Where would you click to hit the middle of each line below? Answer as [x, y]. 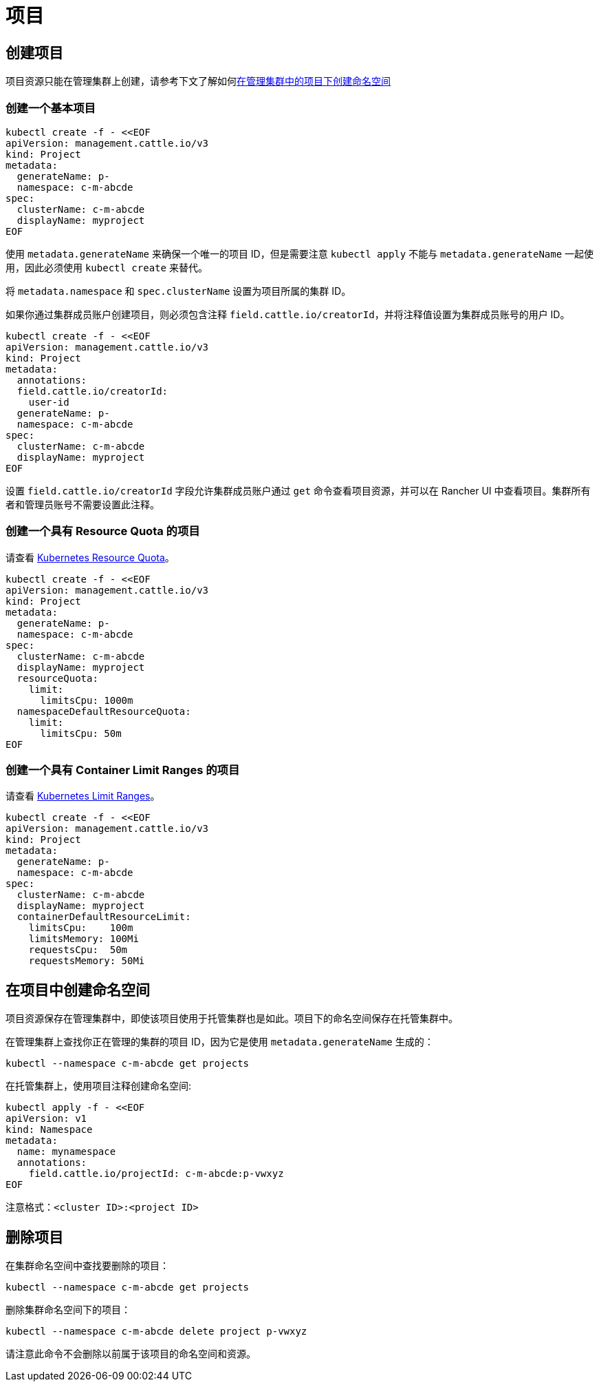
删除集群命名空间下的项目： [68, 1310]
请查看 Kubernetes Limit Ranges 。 [83, 796]
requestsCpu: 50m [78, 950]
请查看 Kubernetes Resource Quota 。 [90, 557]
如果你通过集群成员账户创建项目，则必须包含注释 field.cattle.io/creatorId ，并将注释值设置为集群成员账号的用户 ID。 [288, 314]
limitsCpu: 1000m [87, 700]
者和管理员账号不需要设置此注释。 [83, 504]
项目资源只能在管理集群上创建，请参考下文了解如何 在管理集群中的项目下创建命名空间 [198, 81]
